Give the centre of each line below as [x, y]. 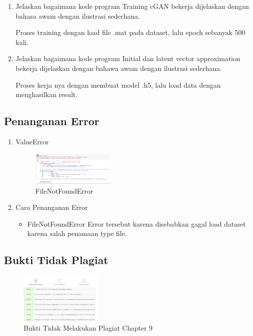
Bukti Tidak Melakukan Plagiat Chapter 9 [88, 328]
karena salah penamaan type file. [77, 233]
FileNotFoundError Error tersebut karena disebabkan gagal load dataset [137, 223]
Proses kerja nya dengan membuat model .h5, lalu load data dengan [118, 84]
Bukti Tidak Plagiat [56, 260]
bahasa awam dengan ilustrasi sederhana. [78, 16]
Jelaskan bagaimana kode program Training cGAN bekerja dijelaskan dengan [132, 6]
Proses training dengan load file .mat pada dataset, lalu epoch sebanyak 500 [130, 32]
